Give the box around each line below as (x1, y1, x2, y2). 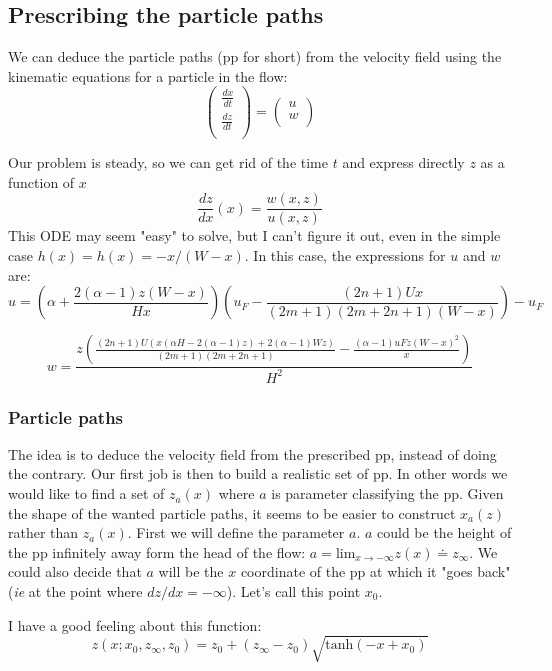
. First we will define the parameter (127, 522, 345, 543)
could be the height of (377, 522, 512, 543)
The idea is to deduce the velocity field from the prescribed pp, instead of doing (8, 443, 497, 464)
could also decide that (8, 561, 142, 582)
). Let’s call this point (226, 581, 361, 602)
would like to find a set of (8, 483, 165, 504)
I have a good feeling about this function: (8, 614, 262, 635)
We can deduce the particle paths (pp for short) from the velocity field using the (8, 46, 502, 67)
